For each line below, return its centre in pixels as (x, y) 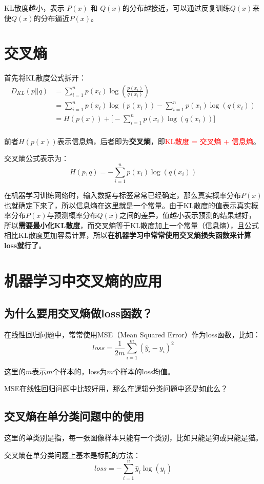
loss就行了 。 (25, 245)
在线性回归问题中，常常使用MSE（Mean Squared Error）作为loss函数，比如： (132, 335)
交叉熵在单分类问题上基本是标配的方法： (72, 455)
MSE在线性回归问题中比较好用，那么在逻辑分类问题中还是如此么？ (116, 388)
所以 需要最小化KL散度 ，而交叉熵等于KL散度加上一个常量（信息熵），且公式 (131, 225)
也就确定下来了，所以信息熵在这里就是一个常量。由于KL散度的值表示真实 (128, 205)
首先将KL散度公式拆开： (45, 78)
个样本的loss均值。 (144, 371)
